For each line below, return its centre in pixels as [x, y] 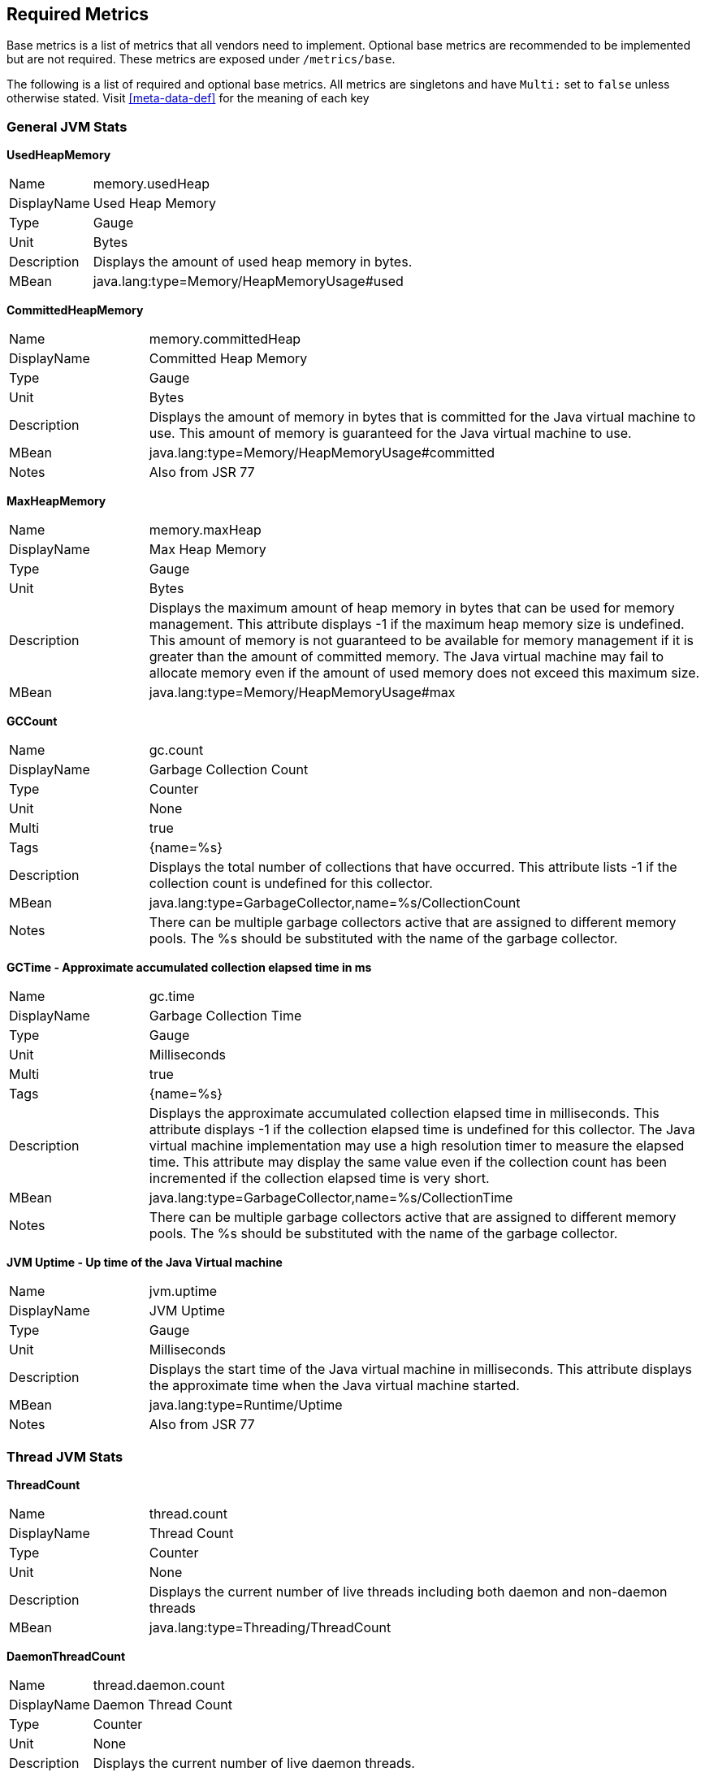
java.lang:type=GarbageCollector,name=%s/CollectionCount [335, 903]
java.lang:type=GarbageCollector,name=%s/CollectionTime [331, 1198]
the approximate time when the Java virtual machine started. [334, 1386]
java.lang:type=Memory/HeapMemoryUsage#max [302, 693]
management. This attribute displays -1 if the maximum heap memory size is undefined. [417, 624]
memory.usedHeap [151, 184]
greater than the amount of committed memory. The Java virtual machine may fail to [407, 657]
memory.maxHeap [205, 530]
